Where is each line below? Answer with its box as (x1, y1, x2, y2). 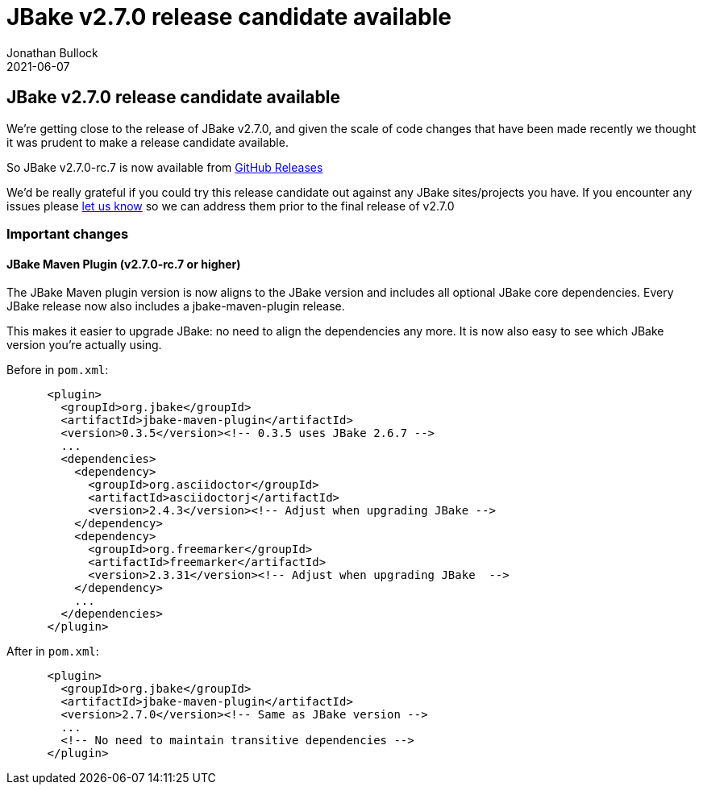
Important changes (6, 225, 129, 242)
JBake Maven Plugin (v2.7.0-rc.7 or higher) (6, 256, 241, 271)
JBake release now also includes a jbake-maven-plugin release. (6, 299, 345, 314)
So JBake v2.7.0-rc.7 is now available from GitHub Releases (6, 160, 323, 174)
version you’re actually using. (6, 338, 162, 352)
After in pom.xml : (6, 644, 99, 659)
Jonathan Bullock (6, 45, 98, 60)
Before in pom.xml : (6, 363, 109, 377)
